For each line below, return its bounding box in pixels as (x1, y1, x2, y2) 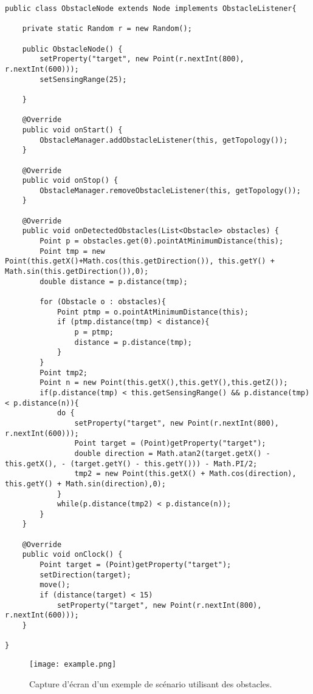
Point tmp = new (40, 247, 105, 256)
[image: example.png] (29, 660, 117, 668)
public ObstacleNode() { (22, 44, 123, 53)
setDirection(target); (40, 570, 131, 579)
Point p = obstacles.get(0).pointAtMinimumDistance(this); (40, 237, 284, 246)
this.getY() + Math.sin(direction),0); (5, 479, 166, 488)
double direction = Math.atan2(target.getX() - (74, 449, 270, 458)
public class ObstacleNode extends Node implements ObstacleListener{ (5, 4, 297, 13)
